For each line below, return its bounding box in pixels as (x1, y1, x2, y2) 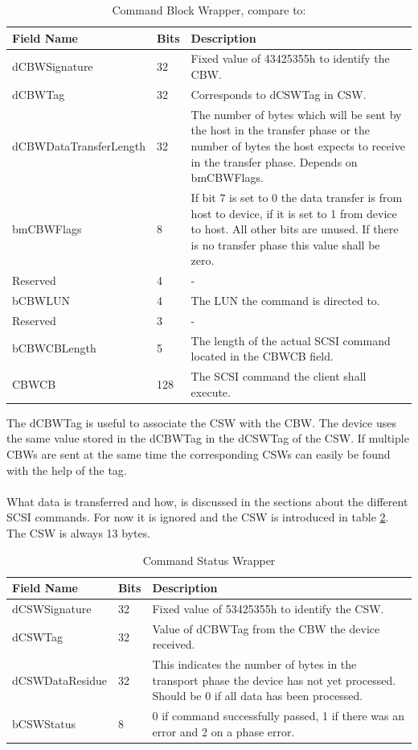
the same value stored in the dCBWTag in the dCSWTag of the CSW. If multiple (6, 430, 409, 447)
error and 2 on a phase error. (152, 723, 295, 740)
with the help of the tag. (6, 461, 127, 478)
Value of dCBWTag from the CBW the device (152, 620, 380, 637)
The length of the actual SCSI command (191, 332, 391, 348)
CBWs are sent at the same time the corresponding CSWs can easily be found (6, 446, 391, 462)
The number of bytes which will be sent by (191, 105, 402, 122)
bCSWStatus (12, 715, 76, 732)
